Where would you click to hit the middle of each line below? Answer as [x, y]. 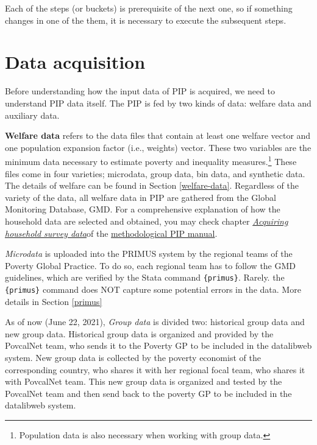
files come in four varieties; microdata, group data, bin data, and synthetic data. [155, 173]
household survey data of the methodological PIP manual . [111, 233]
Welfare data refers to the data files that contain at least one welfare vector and [158, 135]
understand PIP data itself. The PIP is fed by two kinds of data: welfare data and [158, 103]
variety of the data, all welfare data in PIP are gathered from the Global [141, 197]
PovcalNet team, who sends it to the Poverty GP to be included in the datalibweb [158, 345]
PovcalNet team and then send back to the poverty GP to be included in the [148, 393]
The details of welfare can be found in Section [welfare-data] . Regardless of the [152, 185]
